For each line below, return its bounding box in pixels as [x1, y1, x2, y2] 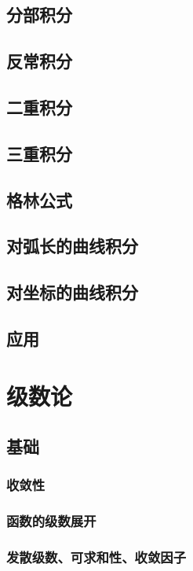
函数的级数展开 [6, 511, 96, 531]
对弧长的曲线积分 [6, 234, 138, 258]
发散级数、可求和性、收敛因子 [6, 547, 187, 567]
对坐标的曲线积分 [6, 280, 138, 304]
